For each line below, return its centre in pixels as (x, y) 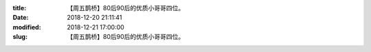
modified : (27, 27)
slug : (20, 37)
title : (20, 8)
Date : (21, 18)
